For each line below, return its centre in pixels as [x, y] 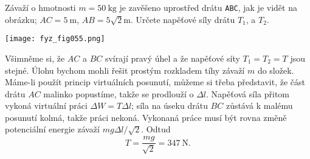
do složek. [276, 70]
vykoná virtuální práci [46, 105]
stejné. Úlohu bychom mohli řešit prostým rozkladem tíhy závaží [125, 70]
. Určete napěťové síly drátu [183, 19]
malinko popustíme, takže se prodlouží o [119, 93]
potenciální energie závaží [52, 129]
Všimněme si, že [35, 58]
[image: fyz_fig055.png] [55, 39]
